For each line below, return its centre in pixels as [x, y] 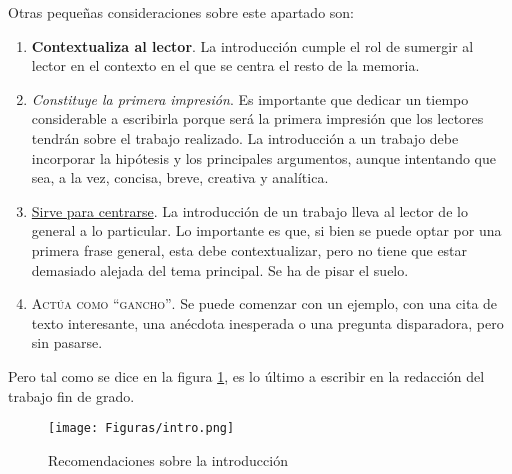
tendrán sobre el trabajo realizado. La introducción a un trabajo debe [245, 137]
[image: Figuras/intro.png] [141, 428]
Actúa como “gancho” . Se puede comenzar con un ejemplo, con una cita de [264, 303]
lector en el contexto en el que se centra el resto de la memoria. [225, 65]
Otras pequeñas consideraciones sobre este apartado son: [181, 12]
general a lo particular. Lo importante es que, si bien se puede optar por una [266, 230]
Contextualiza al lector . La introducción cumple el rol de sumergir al [252, 45]
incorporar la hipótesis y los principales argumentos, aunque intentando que [263, 157]
